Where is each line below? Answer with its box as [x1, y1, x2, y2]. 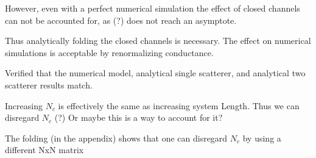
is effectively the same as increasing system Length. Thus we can [58, 99, 300, 112]
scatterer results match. [5, 78, 93, 91]
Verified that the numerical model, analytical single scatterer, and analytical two [5, 66, 306, 79]
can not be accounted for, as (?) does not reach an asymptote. [5, 13, 237, 26]
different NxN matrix [5, 143, 84, 156]
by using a [242, 131, 281, 144]
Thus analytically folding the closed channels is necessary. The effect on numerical [5, 34, 311, 47]
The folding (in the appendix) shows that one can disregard [5, 131, 228, 144]
